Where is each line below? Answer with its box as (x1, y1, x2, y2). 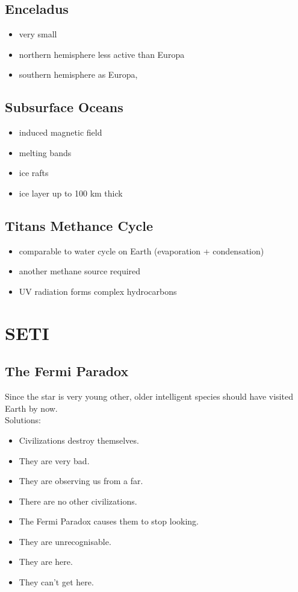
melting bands (19, 146, 72, 159)
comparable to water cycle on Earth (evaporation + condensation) (19, 244, 264, 257)
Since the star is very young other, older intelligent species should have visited (5, 390, 293, 403)
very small (19, 28, 57, 40)
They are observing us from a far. (19, 474, 143, 487)
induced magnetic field (19, 126, 102, 139)
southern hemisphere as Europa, (19, 68, 138, 81)
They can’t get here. (19, 576, 94, 588)
